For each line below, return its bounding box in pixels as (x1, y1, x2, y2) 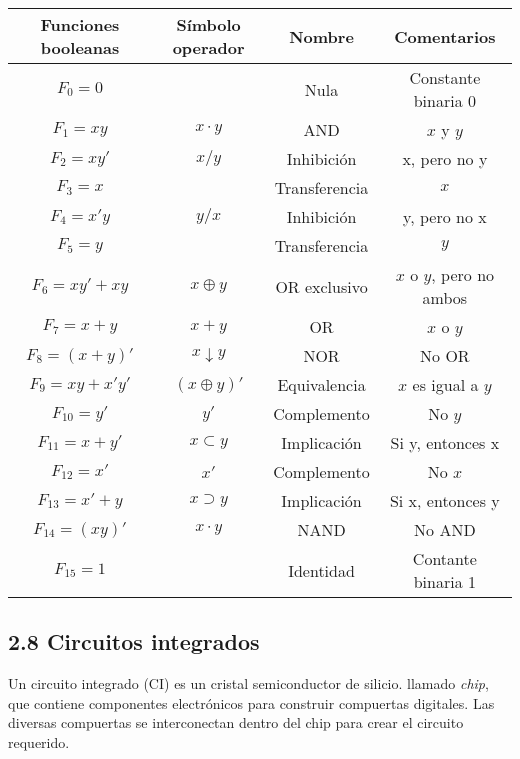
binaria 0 (413, 89, 477, 112)
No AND (414, 518, 476, 541)
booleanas (40, 36, 120, 59)
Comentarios (394, 24, 496, 48)
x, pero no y (402, 147, 488, 170)
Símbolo (176, 13, 241, 36)
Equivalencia (277, 373, 366, 396)
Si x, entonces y (389, 489, 500, 512)
